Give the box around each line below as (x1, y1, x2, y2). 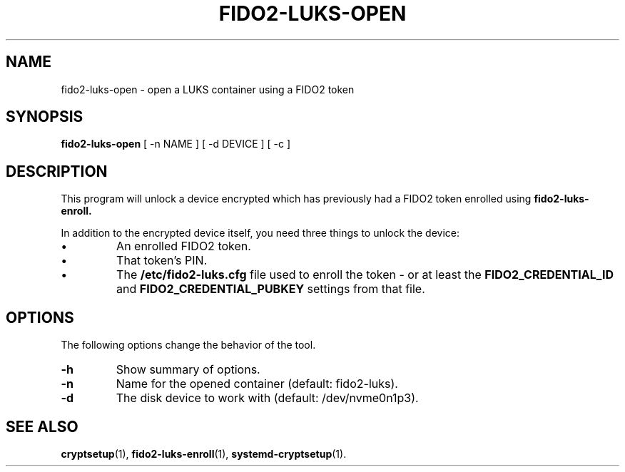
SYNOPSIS (6, 108, 83, 126)
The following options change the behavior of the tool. (61, 339, 316, 352)
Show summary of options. (116, 362, 260, 377)
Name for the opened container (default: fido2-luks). (116, 376, 398, 391)
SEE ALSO (6, 417, 78, 436)
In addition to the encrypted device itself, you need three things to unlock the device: (61, 227, 459, 240)
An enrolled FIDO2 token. (116, 239, 251, 254)
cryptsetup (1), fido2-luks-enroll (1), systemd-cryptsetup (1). (61, 447, 347, 460)
